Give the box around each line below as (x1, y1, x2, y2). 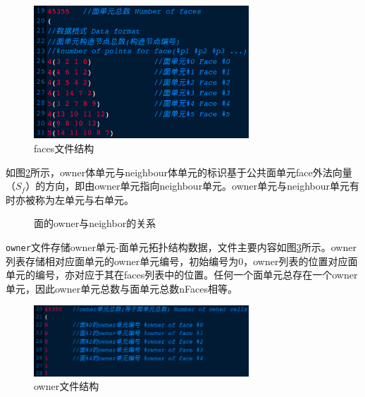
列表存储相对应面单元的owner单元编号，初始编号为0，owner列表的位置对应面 (6, 253, 358, 268)
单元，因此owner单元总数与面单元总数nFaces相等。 (6, 281, 237, 295)
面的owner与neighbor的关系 (34, 216, 156, 231)
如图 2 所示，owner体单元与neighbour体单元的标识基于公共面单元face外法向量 (6, 164, 352, 179)
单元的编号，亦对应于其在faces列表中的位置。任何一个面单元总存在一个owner (6, 267, 358, 282)
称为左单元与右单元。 (35, 192, 134, 207)
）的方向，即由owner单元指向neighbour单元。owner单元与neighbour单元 (25, 178, 350, 193)
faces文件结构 (34, 141, 94, 156)
